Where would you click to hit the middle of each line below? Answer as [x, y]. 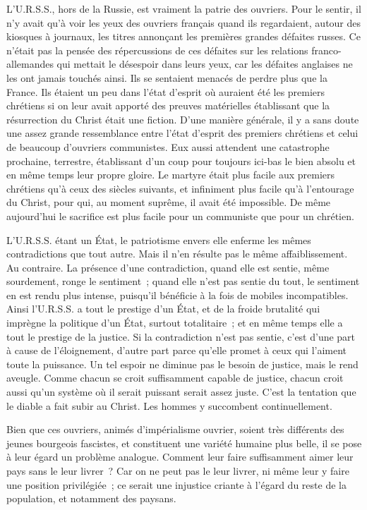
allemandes [30, 64]
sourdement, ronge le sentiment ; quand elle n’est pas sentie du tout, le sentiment [183, 281]
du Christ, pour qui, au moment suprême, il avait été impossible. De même [169, 202]
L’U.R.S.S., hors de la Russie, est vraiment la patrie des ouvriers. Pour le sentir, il [184, 8]
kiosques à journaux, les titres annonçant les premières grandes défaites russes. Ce [183, 36]
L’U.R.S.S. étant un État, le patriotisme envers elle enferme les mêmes [159, 239]
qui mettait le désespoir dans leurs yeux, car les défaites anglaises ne [205, 64]
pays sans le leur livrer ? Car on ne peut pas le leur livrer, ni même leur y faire [178, 470]
